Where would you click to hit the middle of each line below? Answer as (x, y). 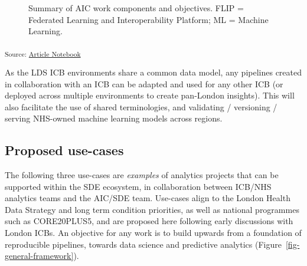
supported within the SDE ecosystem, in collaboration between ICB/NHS (138, 186)
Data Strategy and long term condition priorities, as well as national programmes (152, 209)
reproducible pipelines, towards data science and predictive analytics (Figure (143, 244)
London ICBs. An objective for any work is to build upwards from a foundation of (153, 233)
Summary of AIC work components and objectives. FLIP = (136, 8)
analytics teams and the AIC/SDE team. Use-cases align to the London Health (148, 198)
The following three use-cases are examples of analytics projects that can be (142, 175)
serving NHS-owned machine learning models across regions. (114, 118)
